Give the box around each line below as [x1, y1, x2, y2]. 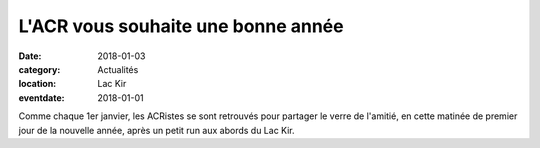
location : [18, 78, 57, 90]
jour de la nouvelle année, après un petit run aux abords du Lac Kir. [18, 124, 295, 136]
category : [18, 63, 61, 75]
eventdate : [18, 91, 65, 104]
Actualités [97, 63, 139, 75]
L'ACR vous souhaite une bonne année [18, 15, 344, 37]
